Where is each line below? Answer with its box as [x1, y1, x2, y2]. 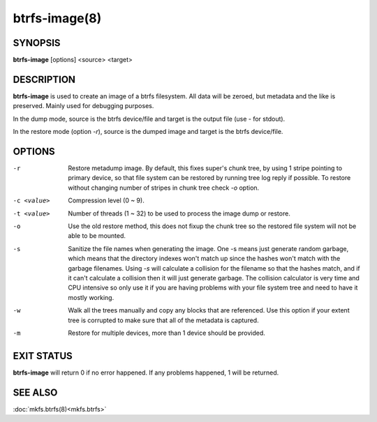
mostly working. [68, 293, 114, 301]
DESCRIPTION [13, 73, 76, 85]
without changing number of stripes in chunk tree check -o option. [68, 183, 260, 192]
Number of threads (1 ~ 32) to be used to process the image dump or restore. [68, 209, 291, 218]
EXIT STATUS [13, 349, 73, 362]
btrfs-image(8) [13, 10, 102, 26]
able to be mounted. [68, 232, 126, 240]
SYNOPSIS [13, 37, 61, 49]
